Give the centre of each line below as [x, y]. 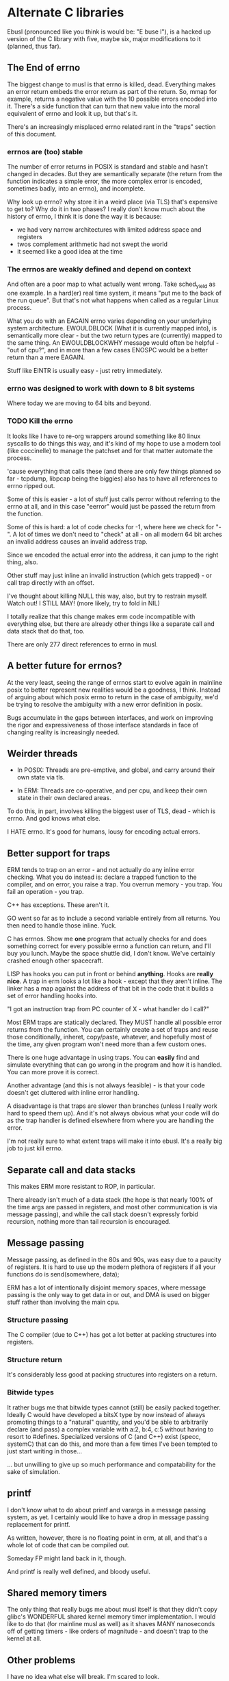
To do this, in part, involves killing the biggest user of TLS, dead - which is [111, 811]
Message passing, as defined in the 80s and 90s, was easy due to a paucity [114, 1259]
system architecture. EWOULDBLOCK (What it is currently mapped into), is [112, 328]
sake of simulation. [33, 1471]
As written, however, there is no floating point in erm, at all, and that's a [107, 1538]
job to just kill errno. [35, 1148]
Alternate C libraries [66, 13]
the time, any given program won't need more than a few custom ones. [107, 1044]
